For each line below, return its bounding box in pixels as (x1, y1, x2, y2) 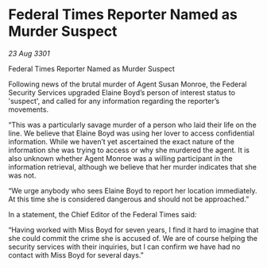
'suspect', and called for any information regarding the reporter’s (8, 96, 220, 105)
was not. (8, 170, 37, 180)
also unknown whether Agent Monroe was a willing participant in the (8, 153, 233, 163)
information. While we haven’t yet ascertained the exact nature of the (8, 136, 234, 146)
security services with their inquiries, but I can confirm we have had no (8, 242, 241, 251)
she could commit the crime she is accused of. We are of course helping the (8, 233, 258, 243)
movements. (8, 105, 49, 114)
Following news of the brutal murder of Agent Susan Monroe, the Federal (8, 79, 247, 89)
